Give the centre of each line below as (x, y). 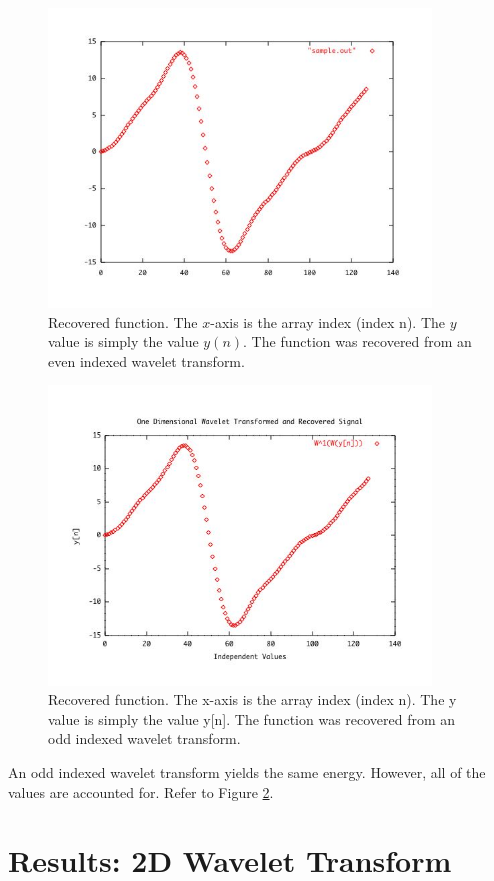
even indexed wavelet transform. (146, 360)
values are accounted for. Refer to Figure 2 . (141, 791)
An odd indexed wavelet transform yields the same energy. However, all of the (247, 771)
